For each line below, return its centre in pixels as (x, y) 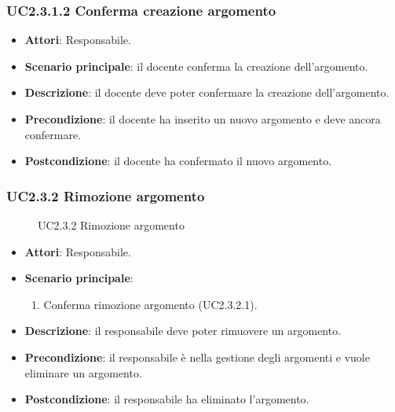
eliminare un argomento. (83, 372)
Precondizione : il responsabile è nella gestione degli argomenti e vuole (197, 357)
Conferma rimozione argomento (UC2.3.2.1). (150, 304)
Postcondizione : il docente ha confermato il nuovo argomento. (178, 161)
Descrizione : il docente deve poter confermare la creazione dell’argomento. (207, 92)
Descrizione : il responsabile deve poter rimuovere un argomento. (183, 331)
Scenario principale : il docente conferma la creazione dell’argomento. (196, 66)
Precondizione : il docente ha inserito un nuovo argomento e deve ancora (203, 119)
